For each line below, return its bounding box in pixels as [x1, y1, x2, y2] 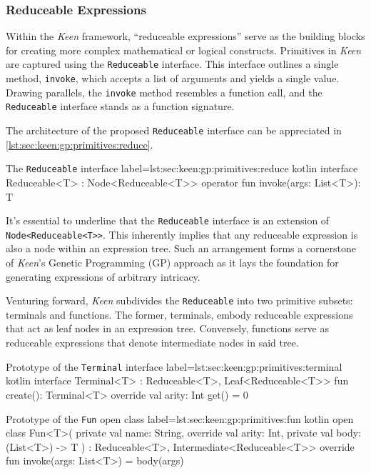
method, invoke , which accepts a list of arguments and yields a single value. [6, 71, 340, 86]
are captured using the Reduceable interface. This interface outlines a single [6, 56, 339, 71]
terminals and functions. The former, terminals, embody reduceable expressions [6, 307, 353, 322]
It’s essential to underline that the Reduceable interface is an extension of [6, 213, 330, 228]
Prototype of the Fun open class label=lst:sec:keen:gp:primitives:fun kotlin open [6, 411, 354, 426]
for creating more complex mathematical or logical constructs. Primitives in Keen [6, 42, 362, 57]
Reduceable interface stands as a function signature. [6, 99, 235, 114]
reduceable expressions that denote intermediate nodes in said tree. [6, 335, 299, 350]
